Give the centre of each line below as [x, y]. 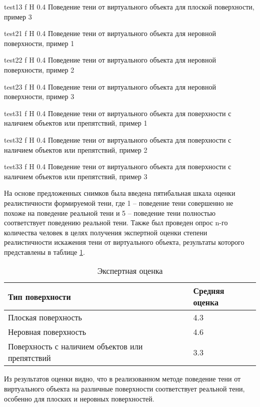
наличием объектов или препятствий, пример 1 [76, 123]
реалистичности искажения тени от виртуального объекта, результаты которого [124, 242]
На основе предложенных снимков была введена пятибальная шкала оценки [120, 193]
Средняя [209, 291]
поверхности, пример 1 [39, 43]
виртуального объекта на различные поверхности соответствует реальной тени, [124, 389]
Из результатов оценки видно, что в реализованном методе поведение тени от [122, 379]
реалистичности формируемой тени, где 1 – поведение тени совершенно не [119, 202]
